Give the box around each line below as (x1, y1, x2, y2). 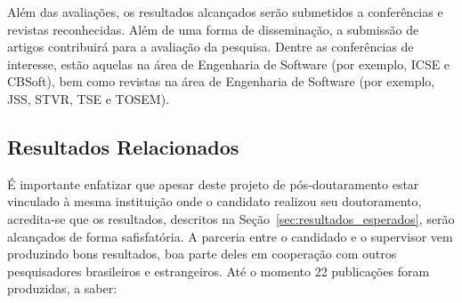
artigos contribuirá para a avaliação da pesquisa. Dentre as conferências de (7, 37, 414, 56)
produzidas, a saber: (7, 279, 118, 298)
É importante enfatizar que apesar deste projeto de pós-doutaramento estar (7, 174, 419, 193)
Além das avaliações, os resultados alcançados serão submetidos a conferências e (7, 3, 443, 20)
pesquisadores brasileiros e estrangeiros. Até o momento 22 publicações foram (7, 261, 430, 280)
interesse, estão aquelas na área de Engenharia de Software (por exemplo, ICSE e (7, 54, 450, 73)
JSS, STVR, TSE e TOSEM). (7, 89, 170, 108)
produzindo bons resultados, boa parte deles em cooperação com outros (7, 244, 397, 263)
